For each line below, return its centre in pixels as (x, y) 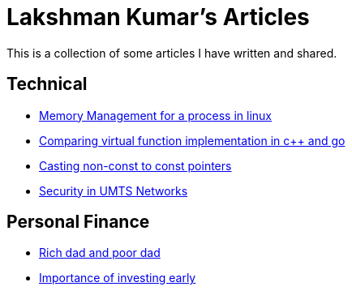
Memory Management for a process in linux (155, 115)
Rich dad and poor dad (100, 253)
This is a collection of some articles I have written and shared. (172, 53)
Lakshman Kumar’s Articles (158, 17)
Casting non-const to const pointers (135, 165)
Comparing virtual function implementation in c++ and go (192, 140)
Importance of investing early (118, 278)
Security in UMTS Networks (114, 190)
